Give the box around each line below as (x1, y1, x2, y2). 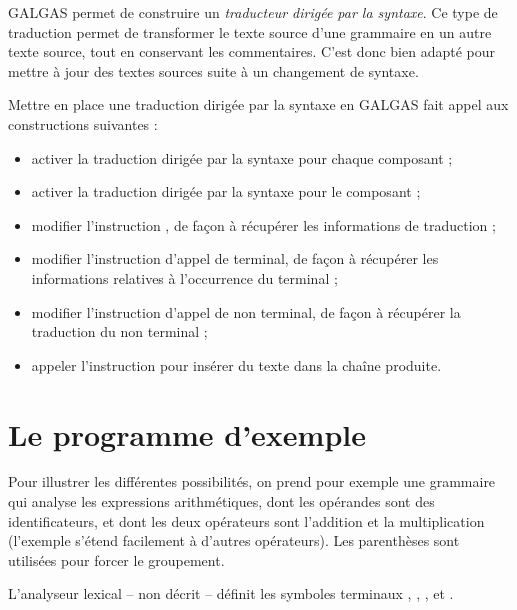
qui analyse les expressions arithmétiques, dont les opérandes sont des (8, 491, 435, 512)
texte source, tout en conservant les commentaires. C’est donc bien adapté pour (8, 41, 495, 62)
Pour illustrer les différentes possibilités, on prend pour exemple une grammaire (8, 471, 496, 492)
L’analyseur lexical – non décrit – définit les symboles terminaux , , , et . (8, 583, 454, 604)
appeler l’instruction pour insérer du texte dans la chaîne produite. (31, 354, 442, 375)
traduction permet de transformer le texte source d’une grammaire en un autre (8, 21, 492, 42)
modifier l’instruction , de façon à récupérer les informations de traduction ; (31, 214, 496, 235)
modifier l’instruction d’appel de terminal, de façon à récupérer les (31, 248, 439, 269)
